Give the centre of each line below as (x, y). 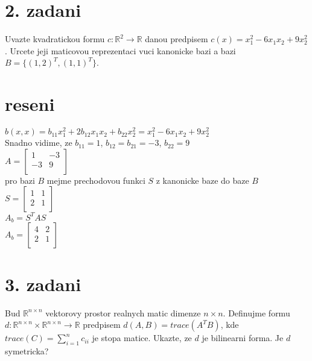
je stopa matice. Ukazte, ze (142, 338)
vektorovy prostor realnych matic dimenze (123, 312)
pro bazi (20, 180)
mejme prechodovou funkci (96, 180)
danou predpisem (177, 39)
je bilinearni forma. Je (243, 338)
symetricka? (27, 350)
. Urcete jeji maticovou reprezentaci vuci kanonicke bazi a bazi (120, 50)
